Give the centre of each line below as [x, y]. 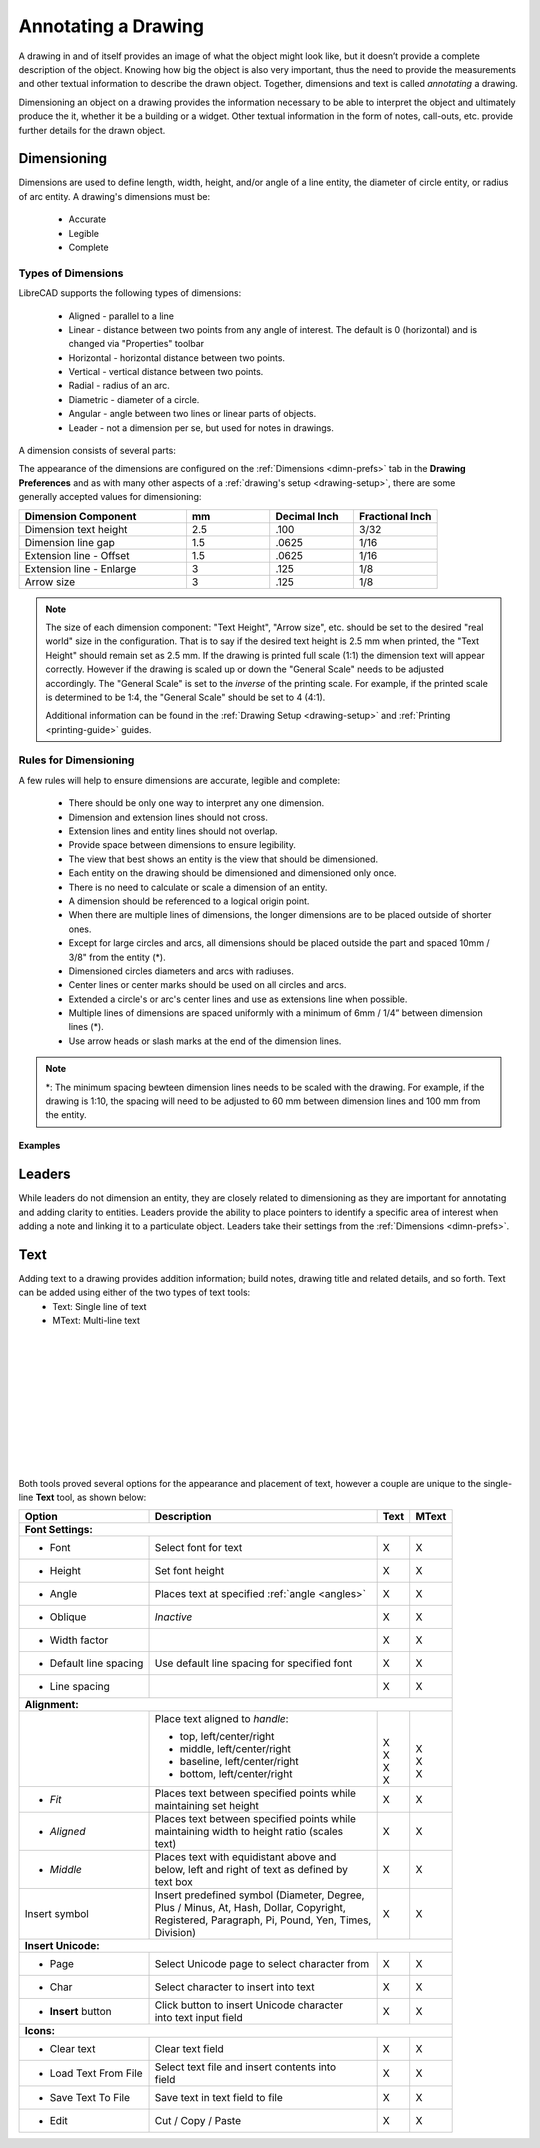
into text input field [199, 2018]
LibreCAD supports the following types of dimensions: [130, 293]
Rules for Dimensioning [76, 760]
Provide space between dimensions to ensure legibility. [182, 845]
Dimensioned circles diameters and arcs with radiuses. [181, 971]
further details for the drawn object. [92, 130]
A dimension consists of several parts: [97, 451]
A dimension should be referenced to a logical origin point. [189, 901]
